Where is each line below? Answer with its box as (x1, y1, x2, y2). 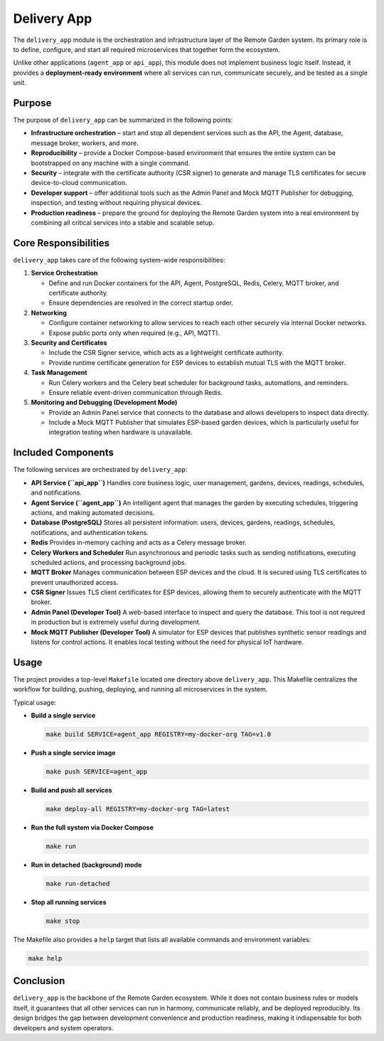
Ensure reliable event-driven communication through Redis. (48, 388, 223, 396)
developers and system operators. (13, 1023, 114, 1032)
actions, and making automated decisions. (31, 508, 155, 517)
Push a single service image (31, 749, 116, 757)
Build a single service (31, 712, 96, 720)
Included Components (13, 447, 114, 459)
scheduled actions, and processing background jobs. (31, 558, 187, 566)
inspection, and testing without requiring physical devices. (31, 199, 202, 207)
